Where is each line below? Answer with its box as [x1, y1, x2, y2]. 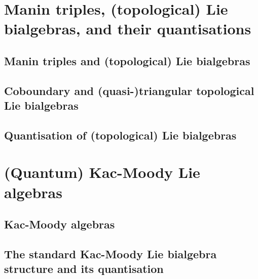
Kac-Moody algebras [4, 216, 115, 232]
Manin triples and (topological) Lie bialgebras [4, 53, 250, 68]
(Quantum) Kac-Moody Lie [4, 162, 200, 182]
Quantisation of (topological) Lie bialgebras [4, 127, 237, 143]
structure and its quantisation [4, 261, 164, 276]
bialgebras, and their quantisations [4, 18, 251, 39]
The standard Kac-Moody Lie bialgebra [4, 246, 217, 262]
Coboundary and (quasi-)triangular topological [4, 82, 254, 98]
